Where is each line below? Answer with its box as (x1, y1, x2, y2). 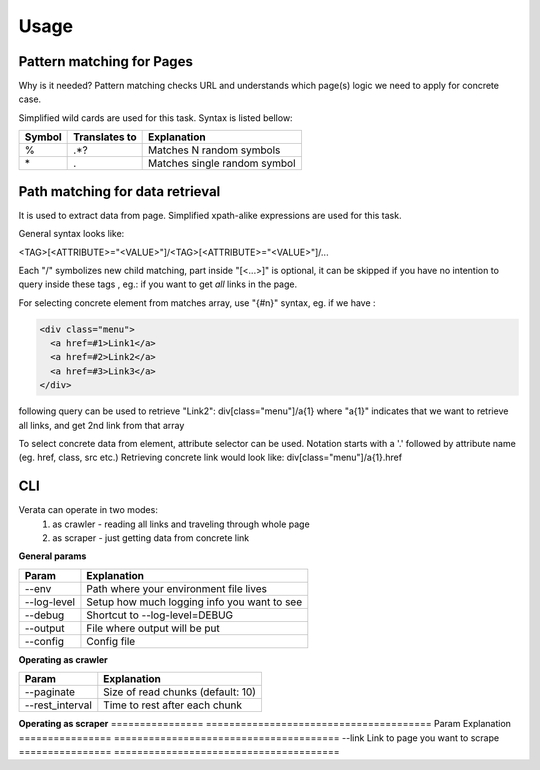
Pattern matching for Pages (18, 53, 194, 70)
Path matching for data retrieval (18, 183, 221, 200)
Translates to (73, 130, 137, 144)
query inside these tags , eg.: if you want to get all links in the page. (18, 278, 298, 290)
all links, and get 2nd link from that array (18, 419, 185, 431)
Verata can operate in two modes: (18, 504, 159, 516)
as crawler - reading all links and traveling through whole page (52, 518, 310, 530)
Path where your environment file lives (86, 581, 267, 595)
